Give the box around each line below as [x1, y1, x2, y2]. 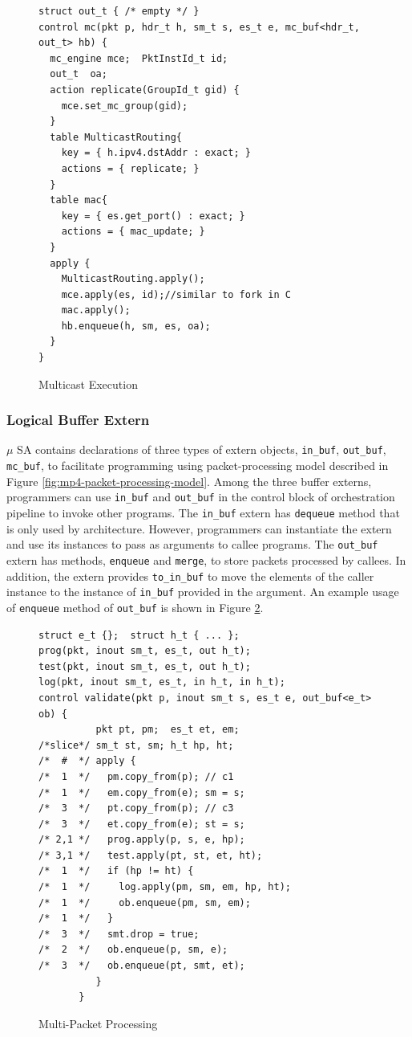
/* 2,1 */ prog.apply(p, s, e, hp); [38, 834, 245, 846]
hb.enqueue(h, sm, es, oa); [61, 320, 211, 332]
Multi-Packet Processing [38, 1015, 158, 1031]
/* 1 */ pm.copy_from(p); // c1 [38, 770, 234, 782]
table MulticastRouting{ [50, 131, 182, 143]
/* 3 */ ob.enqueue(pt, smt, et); [38, 960, 245, 972]
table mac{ [50, 194, 107, 206]
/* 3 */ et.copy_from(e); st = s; [38, 818, 245, 830]
